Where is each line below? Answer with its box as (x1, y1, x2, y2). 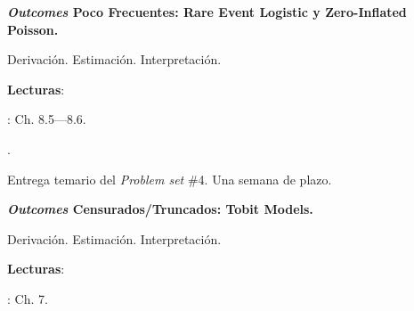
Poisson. (7, 20, 59, 38)
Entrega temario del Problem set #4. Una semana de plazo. (7, 169, 332, 188)
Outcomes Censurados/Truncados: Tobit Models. (7, 200, 313, 218)
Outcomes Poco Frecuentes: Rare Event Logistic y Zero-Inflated (7, 3, 407, 20)
